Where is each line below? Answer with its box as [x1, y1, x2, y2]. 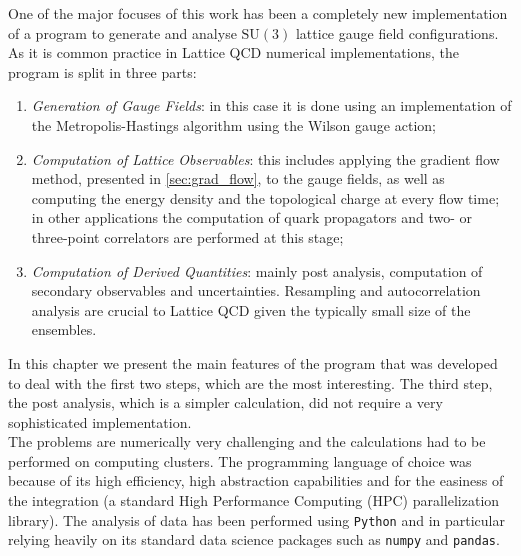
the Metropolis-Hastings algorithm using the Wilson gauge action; [31, 114, 436, 135]
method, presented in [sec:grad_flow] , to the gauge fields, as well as [31, 168, 445, 189]
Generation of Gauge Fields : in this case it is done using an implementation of [31, 95, 512, 116]
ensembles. [31, 319, 97, 340]
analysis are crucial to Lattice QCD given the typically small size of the [31, 299, 471, 320]
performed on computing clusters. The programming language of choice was [8, 450, 472, 471]
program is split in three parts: [8, 61, 197, 82]
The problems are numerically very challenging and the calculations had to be [8, 431, 486, 452]
